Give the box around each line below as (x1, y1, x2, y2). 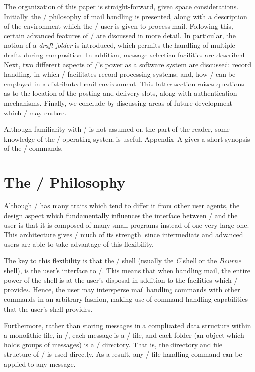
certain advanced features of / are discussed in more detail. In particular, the (4, 30, 236, 40)
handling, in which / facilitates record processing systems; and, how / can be (4, 69, 236, 79)
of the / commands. (4, 143, 63, 153)
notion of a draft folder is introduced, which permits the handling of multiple (4, 40, 235, 50)
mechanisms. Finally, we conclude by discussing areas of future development (4, 97, 233, 108)
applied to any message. (4, 358, 76, 369)
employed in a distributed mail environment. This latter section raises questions (4, 78, 244, 88)
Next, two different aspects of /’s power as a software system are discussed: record (4, 59, 251, 69)
